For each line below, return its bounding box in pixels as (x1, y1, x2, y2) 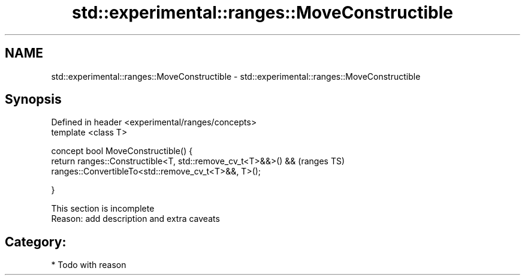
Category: (5, 234, 67, 249)
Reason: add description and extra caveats (51, 213, 220, 224)
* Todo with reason (51, 260, 126, 270)
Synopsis (5, 92, 62, 107)
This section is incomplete (51, 203, 155, 214)
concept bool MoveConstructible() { (51, 146, 193, 156)
